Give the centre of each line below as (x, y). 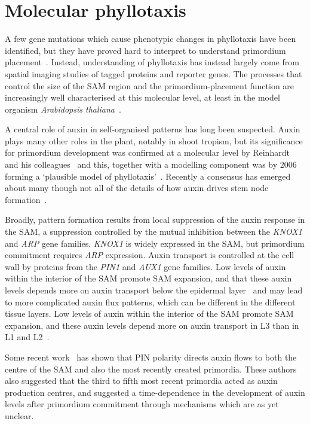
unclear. (19, 415)
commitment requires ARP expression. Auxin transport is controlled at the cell (150, 255)
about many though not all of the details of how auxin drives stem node (137, 188)
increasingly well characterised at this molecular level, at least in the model (142, 97)
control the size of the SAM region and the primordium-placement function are (150, 85)
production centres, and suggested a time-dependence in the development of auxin (155, 392)
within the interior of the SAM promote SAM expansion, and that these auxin (148, 278)
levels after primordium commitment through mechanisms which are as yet (142, 404)
